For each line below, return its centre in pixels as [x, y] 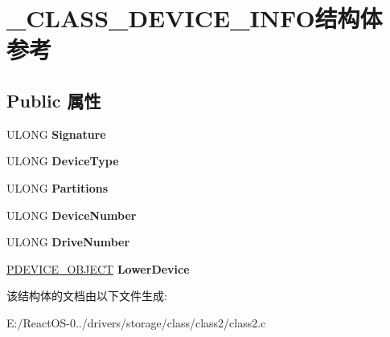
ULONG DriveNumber [68, 242]
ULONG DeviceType [63, 161]
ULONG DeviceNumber [72, 215]
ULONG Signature [56, 134]
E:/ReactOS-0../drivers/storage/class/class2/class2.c [136, 322]
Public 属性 [54, 100]
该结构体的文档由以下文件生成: [87, 296]
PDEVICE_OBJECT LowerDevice [98, 268]
